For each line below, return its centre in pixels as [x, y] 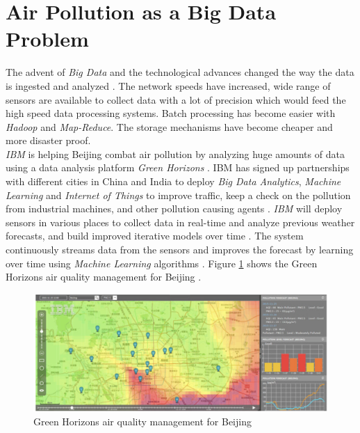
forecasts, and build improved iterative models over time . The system [155, 236]
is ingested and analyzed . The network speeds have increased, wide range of [168, 85]
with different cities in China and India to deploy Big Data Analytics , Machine [173, 181]
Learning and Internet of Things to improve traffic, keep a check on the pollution [178, 195]
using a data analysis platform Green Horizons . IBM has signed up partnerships [178, 167]
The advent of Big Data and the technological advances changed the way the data [180, 72]
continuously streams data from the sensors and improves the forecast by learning [180, 250]
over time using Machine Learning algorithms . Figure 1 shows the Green [162, 263]
